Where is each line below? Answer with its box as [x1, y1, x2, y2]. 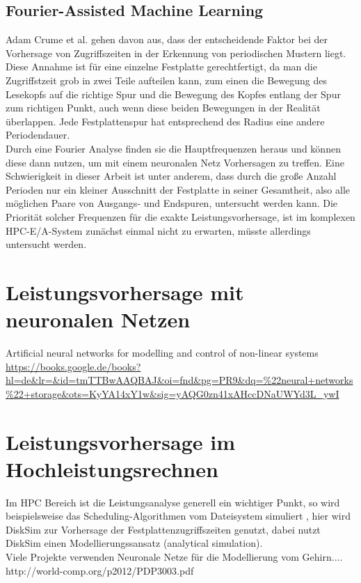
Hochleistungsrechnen [6, 454, 218, 483]
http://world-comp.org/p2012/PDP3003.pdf [6, 563, 194, 577]
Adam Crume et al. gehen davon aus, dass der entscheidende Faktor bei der [6, 32, 328, 47]
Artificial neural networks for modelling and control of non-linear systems [6, 345, 319, 360]
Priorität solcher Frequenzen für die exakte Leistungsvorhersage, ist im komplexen [6, 209, 355, 224]
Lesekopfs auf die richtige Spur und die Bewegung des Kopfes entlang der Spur [6, 86, 341, 101]
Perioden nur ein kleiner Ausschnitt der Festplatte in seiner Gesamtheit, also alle [6, 182, 351, 196]
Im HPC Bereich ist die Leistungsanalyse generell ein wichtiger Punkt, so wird [6, 495, 340, 509]
